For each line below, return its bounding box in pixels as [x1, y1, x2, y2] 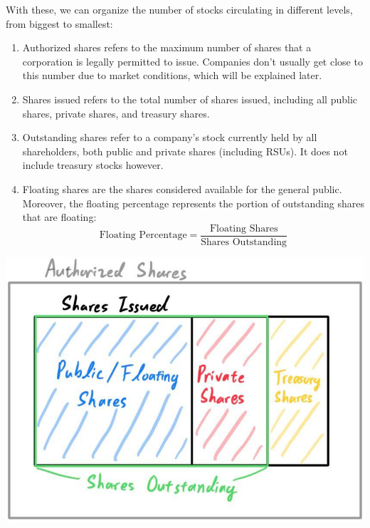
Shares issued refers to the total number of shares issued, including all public [22, 91, 358, 106]
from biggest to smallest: [6, 16, 113, 31]
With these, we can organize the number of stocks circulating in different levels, [6, 2, 353, 16]
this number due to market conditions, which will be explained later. [22, 68, 322, 83]
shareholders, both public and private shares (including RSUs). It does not [22, 143, 348, 158]
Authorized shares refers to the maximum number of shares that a [22, 40, 312, 55]
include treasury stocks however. [22, 157, 164, 172]
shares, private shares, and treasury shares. [22, 105, 210, 120]
